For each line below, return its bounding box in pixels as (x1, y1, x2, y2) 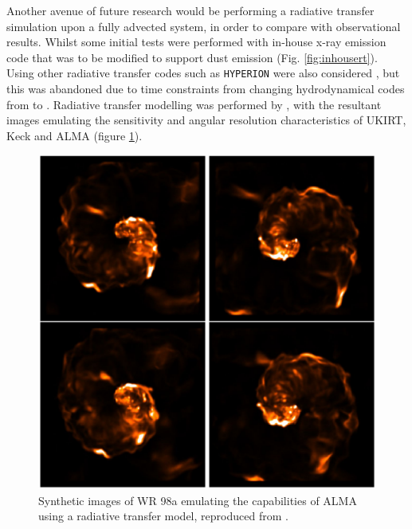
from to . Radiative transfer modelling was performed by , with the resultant (6, 96, 382, 112)
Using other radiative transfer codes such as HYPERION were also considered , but (6, 65, 400, 81)
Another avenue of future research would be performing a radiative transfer (6, 2, 375, 18)
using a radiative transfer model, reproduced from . (38, 507, 288, 524)
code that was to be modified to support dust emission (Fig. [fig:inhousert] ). (6, 49, 378, 65)
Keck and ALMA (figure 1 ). (6, 127, 143, 143)
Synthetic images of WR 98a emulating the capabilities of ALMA (38, 492, 357, 508)
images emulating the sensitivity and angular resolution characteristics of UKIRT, (6, 112, 406, 128)
